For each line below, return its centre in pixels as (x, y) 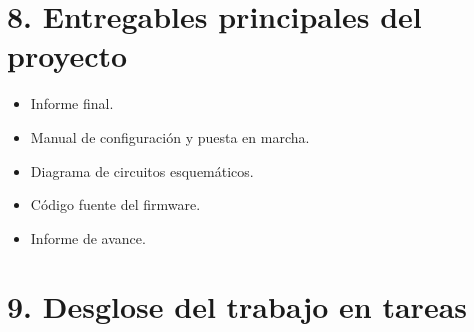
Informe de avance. (88, 237)
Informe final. (72, 103)
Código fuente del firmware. (115, 204)
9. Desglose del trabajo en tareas (237, 306)
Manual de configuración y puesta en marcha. (170, 136)
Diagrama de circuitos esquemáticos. (142, 170)
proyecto (67, 55)
